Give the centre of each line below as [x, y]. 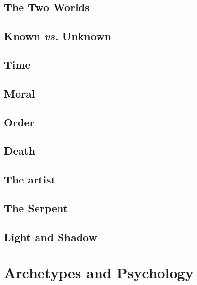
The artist [30, 179]
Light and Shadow [50, 236]
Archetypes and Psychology [99, 273]
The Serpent [36, 208]
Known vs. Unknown [58, 36]
